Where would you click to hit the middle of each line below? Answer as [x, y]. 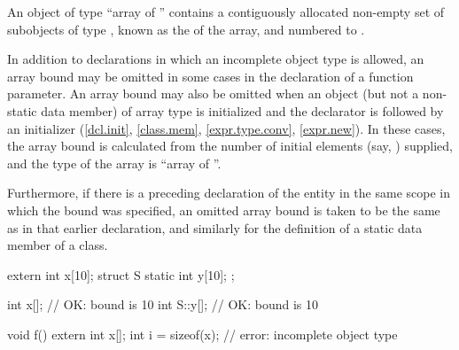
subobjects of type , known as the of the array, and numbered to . [186, 29]
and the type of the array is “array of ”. [114, 163]
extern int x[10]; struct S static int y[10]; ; [121, 274]
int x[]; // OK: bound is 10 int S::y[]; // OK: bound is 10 [163, 304]
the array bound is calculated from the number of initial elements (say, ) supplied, [230, 146]
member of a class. [58, 245]
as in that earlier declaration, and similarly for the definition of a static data [215, 227]
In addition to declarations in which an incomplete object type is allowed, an [216, 59]
